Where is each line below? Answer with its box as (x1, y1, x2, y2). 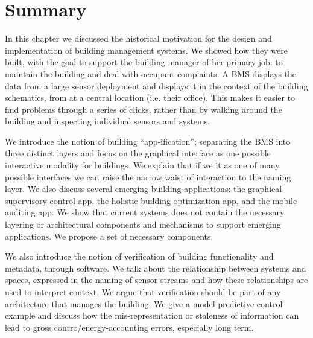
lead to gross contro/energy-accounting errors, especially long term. (5, 320, 254, 333)
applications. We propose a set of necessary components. (5, 229, 213, 242)
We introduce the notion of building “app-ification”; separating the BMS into (5, 135, 291, 147)
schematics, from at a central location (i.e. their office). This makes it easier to (5, 91, 296, 104)
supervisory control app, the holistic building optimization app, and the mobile (5, 194, 297, 206)
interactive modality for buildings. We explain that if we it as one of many (5, 159, 280, 171)
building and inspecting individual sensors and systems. (5, 115, 210, 127)
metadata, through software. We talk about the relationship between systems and (5, 261, 306, 274)
